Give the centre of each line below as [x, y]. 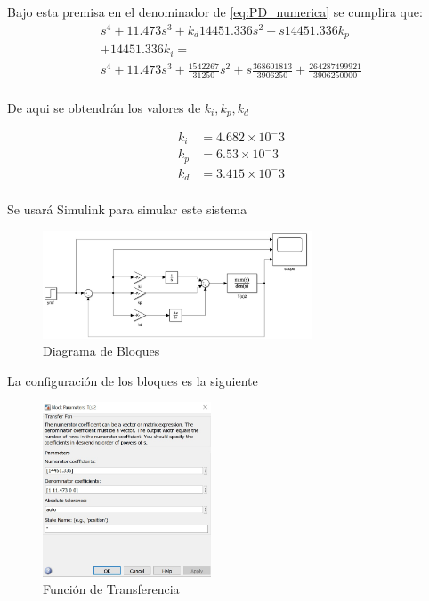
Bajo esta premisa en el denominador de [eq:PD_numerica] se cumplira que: [215, 12]
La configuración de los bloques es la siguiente [133, 380]
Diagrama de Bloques [101, 351]
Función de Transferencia [111, 589]
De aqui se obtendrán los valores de [104, 107]
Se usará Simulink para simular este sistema [127, 209]
